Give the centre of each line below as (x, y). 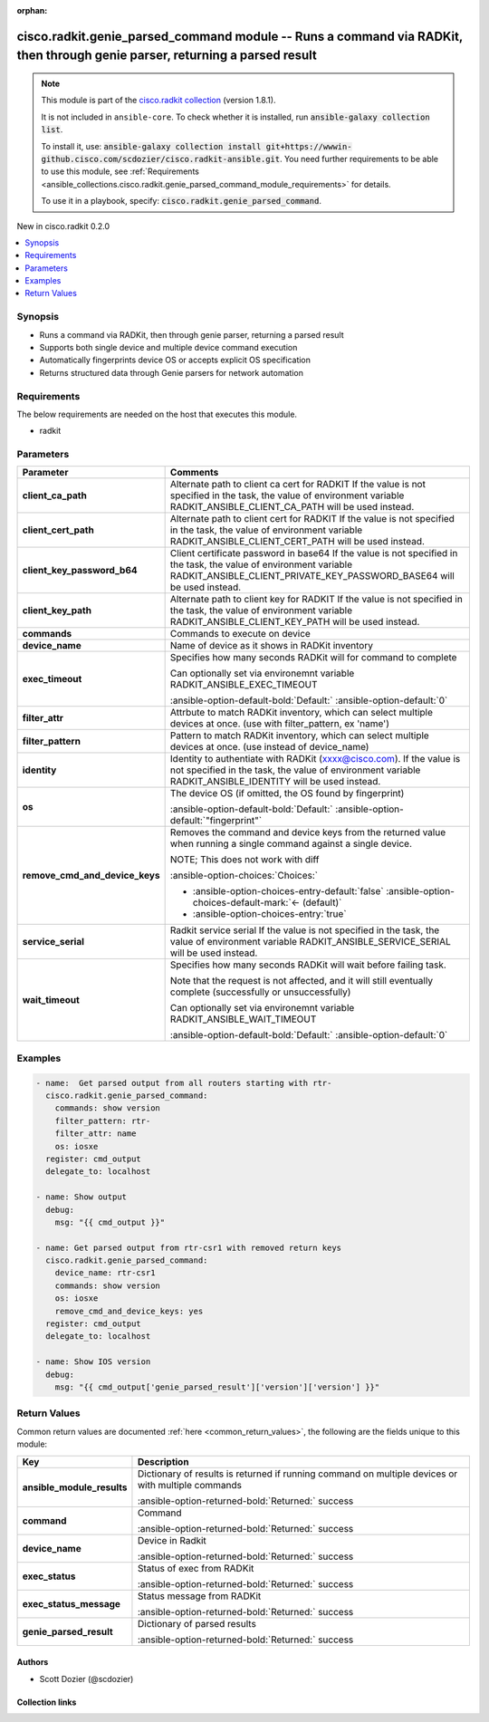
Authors (33, 1662)
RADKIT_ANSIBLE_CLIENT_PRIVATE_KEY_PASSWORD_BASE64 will (312, 576)
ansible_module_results (75, 1487)
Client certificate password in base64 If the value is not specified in (314, 553)
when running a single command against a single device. (291, 844)
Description (163, 1461)
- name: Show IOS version (93, 1362)
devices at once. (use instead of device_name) (269, 747)
